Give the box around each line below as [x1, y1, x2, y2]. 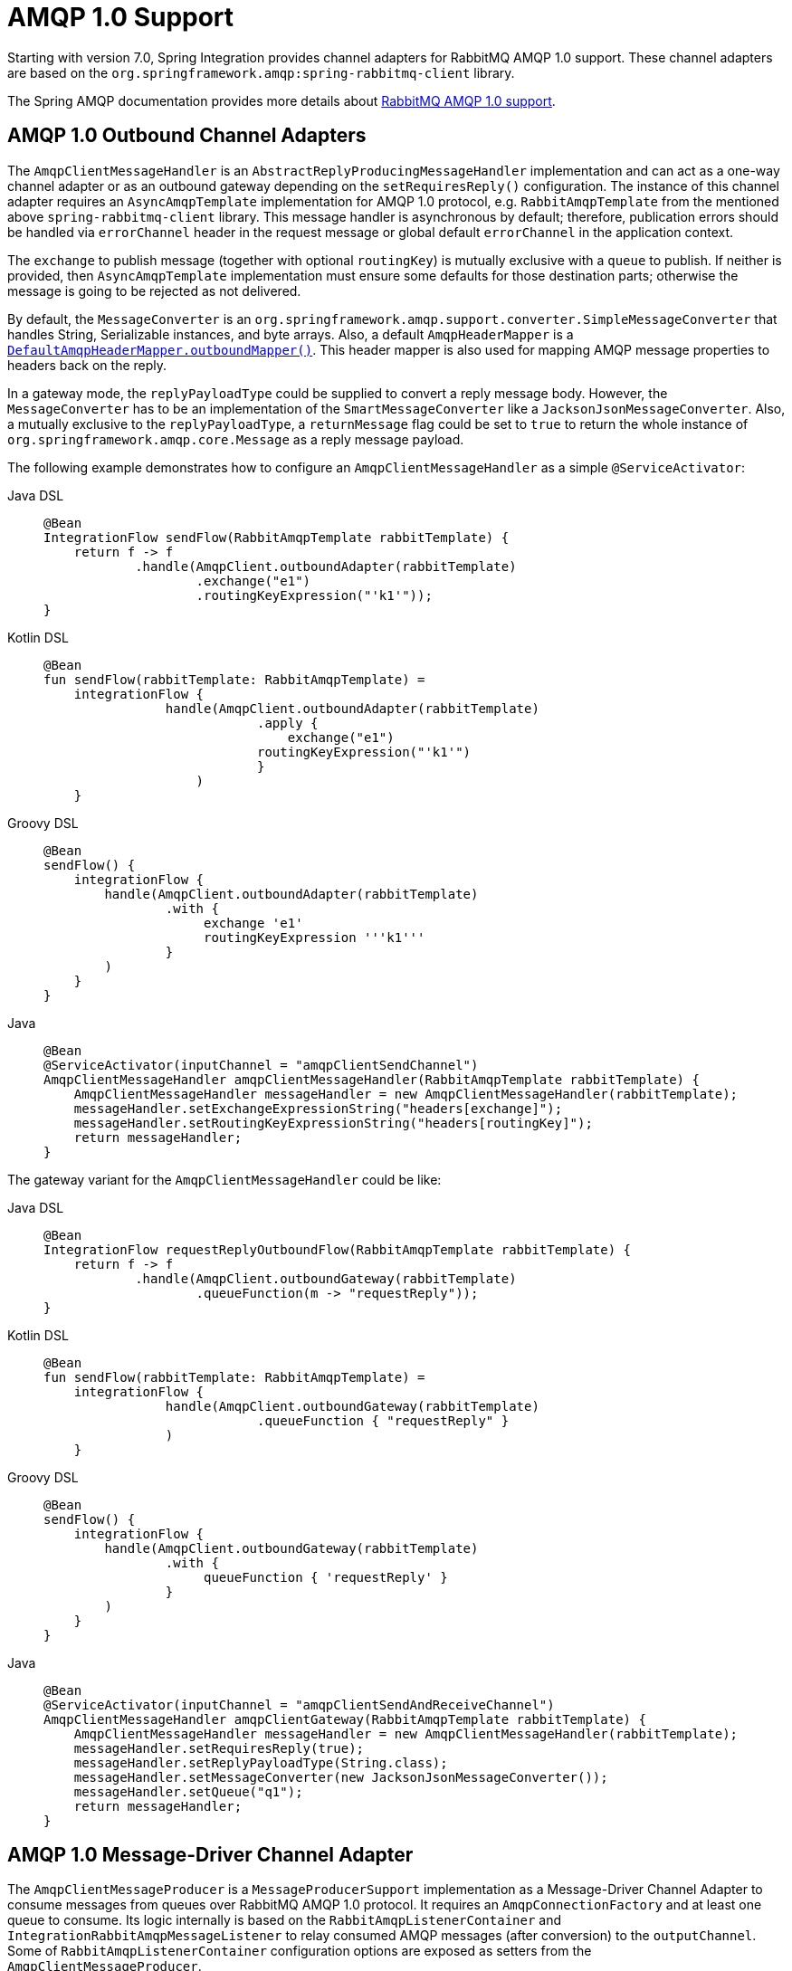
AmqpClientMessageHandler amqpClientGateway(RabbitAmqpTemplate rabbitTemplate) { [43, 1711, 646, 1727]
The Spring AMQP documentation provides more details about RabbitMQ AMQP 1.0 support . [7, 92, 556, 109]
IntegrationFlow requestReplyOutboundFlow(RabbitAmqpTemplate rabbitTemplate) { [43, 1242, 632, 1257]
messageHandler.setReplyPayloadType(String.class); [73, 1755, 448, 1770]
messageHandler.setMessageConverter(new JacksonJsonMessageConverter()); [73, 1769, 608, 1785]
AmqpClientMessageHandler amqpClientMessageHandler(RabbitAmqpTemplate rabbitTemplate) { [43, 1071, 700, 1087]
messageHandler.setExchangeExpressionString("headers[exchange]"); [73, 1100, 563, 1116]
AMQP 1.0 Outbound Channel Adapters [7, 124, 367, 148]
